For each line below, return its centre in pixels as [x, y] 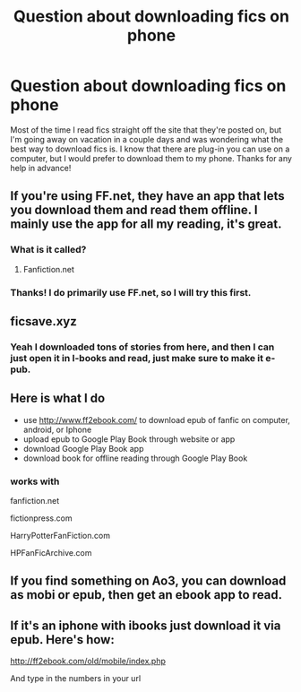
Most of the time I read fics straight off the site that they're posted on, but [146, 130]
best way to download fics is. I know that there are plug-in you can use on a [150, 149]
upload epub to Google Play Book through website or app [129, 439]
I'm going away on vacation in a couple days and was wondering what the [147, 139]
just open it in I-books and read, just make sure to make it [137, 358]
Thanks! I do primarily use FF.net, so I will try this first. [131, 292]
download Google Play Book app [83, 448]
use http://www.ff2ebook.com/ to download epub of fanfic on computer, [156, 420]
